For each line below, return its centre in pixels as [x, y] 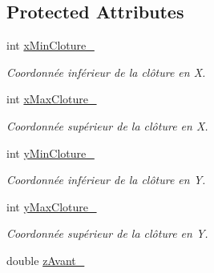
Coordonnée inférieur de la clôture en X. [106, 72]
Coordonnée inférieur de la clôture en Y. [106, 180]
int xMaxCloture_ [52, 99]
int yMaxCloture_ [52, 206]
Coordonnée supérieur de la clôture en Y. [107, 233]
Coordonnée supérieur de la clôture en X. [107, 125]
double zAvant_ [46, 260]
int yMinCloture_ [50, 153]
